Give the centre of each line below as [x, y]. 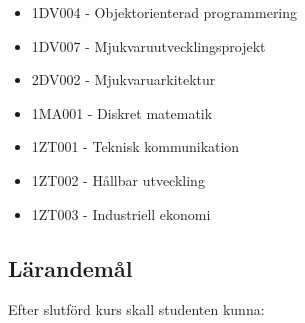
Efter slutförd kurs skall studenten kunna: [136, 309]
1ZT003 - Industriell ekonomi [121, 213]
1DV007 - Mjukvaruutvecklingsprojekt [148, 45]
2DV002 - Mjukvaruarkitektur [123, 79]
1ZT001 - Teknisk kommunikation [135, 146]
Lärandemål [70, 267]
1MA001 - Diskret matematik [122, 112]
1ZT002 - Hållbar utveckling [118, 179]
